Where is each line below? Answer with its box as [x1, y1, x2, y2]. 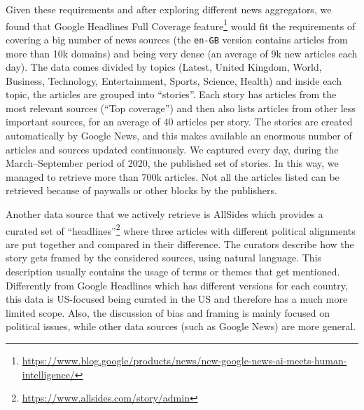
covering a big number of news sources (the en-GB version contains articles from [6, 32, 348, 46]
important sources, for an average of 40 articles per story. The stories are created [6, 114, 353, 129]
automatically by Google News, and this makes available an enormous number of [6, 128, 352, 143]
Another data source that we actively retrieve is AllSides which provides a [6, 207, 323, 221]
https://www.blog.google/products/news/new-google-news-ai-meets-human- [22, 353, 347, 368]
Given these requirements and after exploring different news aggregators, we [6, 2, 332, 16]
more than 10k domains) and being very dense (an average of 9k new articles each [6, 46, 358, 60]
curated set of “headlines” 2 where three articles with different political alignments [6, 221, 356, 238]
